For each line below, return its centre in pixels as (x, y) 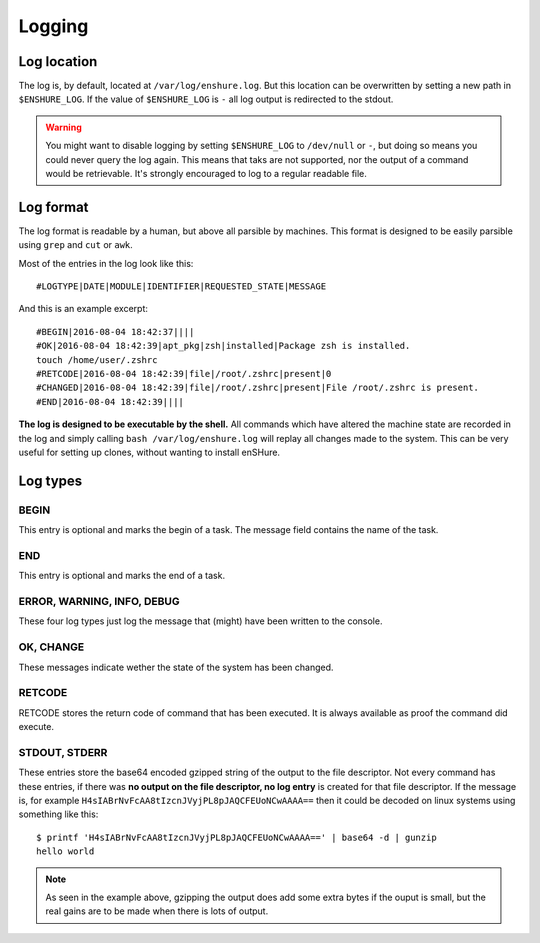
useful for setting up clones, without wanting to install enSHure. (149, 452)
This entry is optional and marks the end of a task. (121, 576)
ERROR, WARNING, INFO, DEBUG (99, 602)
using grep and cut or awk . (76, 245)
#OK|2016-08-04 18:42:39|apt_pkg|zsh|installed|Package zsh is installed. (223, 346)
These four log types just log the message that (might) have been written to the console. (200, 621)
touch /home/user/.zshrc (97, 359)
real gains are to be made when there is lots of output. (157, 911)
